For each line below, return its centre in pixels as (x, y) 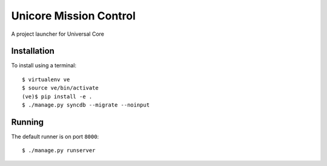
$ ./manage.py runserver (59, 151)
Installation (33, 51)
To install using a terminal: (44, 65)
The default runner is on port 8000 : (55, 136)
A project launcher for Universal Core (58, 34)
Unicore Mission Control (74, 16)
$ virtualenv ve (46, 79)
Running (28, 122)
